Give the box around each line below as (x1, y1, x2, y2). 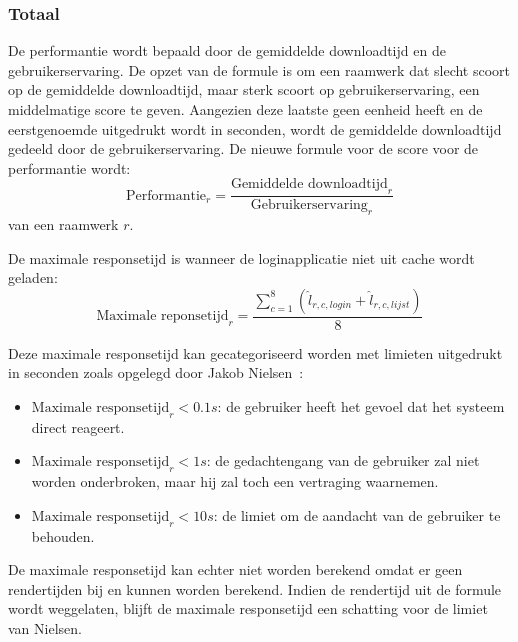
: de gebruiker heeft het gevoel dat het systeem (217, 396, 505, 416)
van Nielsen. (8, 617, 82, 638)
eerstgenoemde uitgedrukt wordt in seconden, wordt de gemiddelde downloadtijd (8, 118, 502, 139)
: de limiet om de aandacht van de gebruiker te (213, 504, 501, 525)
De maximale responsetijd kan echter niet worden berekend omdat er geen (8, 559, 463, 580)
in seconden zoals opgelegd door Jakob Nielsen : (8, 362, 304, 383)
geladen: (8, 267, 58, 288)
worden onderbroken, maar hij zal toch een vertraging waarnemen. (31, 471, 439, 492)
